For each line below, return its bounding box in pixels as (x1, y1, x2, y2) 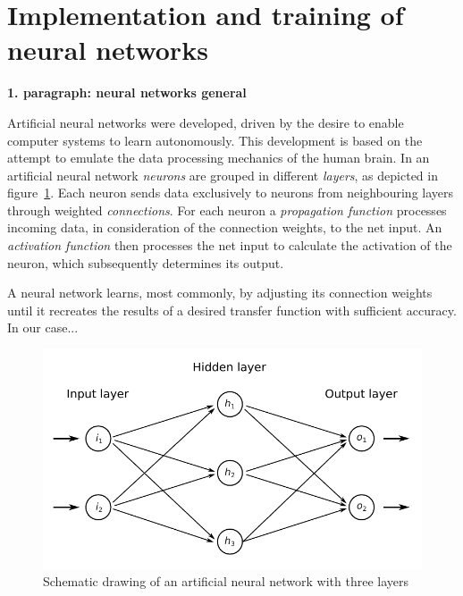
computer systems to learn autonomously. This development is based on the (7, 130, 423, 149)
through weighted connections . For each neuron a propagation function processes (7, 200, 447, 219)
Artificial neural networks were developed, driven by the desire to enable (7, 113, 404, 131)
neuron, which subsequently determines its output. (7, 253, 284, 272)
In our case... (7, 318, 79, 337)
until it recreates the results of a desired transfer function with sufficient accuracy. (7, 300, 457, 319)
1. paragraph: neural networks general (7, 83, 247, 102)
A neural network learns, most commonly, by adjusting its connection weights (7, 283, 433, 302)
